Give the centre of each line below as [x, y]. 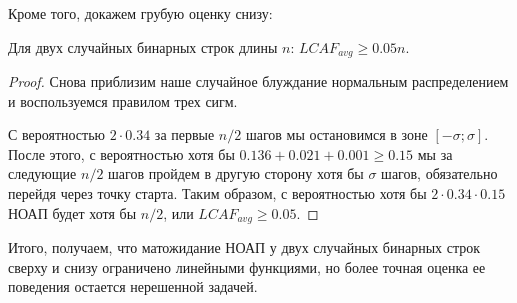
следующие [42, 173]
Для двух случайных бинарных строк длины [143, 46]
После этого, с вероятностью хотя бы [121, 153]
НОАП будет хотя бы [72, 212]
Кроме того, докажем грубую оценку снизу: [140, 13]
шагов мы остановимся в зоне [336, 134]
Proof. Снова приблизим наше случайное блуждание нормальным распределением [258, 81]
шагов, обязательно [439, 173]
